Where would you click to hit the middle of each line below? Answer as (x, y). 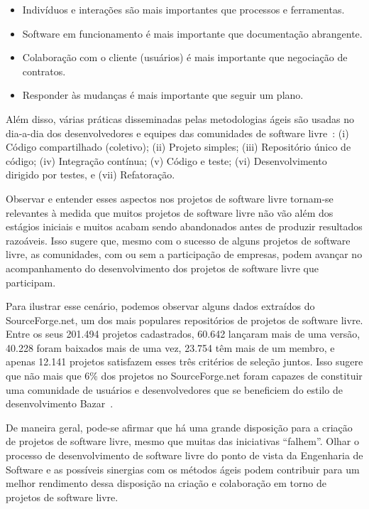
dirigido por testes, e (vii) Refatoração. (90, 175)
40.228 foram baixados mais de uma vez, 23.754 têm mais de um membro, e (170, 347)
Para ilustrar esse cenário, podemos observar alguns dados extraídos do (160, 306)
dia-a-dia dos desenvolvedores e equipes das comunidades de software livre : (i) (177, 133)
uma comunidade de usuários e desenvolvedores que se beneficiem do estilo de (174, 389)
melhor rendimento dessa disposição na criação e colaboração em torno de (166, 483)
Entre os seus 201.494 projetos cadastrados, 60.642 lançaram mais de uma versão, (183, 334)
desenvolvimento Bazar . (60, 403)
